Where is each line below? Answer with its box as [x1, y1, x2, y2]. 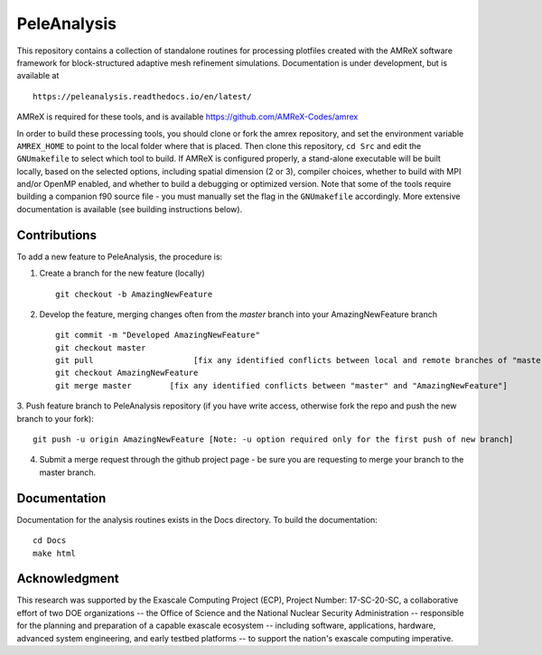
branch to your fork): [16, 413, 94, 424]
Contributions [16, 227, 97, 243]
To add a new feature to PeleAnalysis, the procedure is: [16, 251, 223, 262]
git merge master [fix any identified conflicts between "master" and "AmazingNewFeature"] [55, 380, 508, 390]
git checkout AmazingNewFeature [55, 368, 199, 379]
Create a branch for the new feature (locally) [39, 267, 205, 279]
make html [33, 547, 76, 558]
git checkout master [55, 342, 146, 352]
